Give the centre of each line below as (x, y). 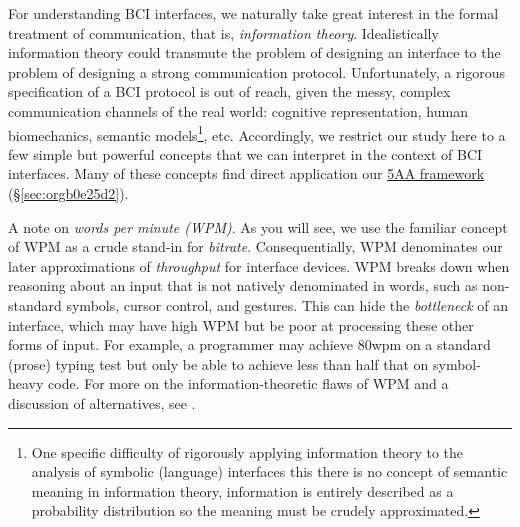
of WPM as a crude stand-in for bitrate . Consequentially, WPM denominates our (255, 246)
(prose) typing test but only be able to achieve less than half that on (218, 363)
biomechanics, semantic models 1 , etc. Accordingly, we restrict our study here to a (257, 133)
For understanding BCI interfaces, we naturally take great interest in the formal (253, 13)
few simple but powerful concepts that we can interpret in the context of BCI (245, 153)
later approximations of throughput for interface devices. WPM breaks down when (259, 265)
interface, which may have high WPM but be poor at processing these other (241, 324)
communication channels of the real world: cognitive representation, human (238, 110)
